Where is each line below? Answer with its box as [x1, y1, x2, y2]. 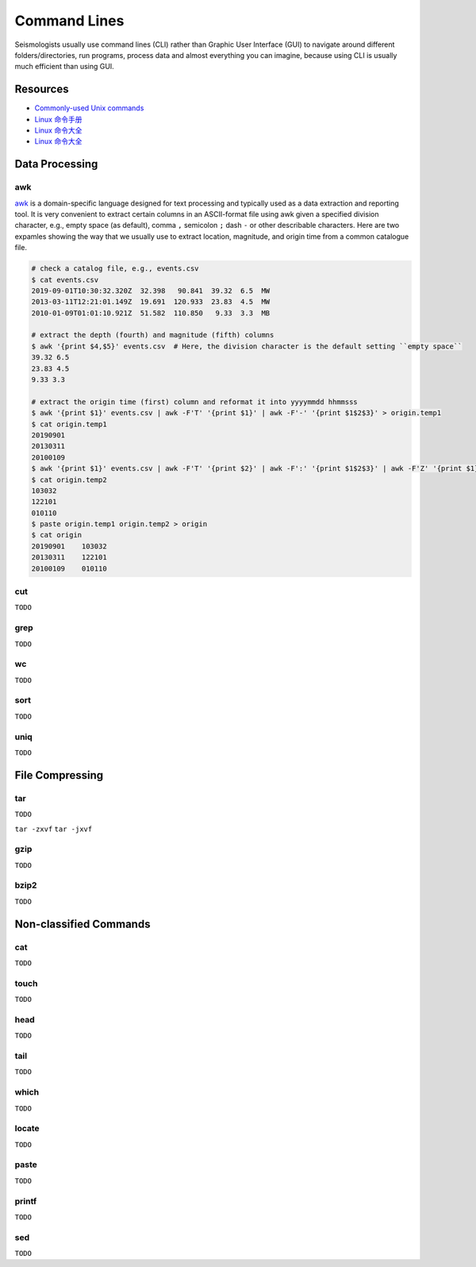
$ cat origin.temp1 [31, 419, 107, 429]
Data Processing [14, 157, 98, 171]
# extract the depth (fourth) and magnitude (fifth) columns [31, 330, 274, 340]
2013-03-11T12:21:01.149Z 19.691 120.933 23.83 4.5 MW [31, 298, 271, 306]
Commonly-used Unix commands [34, 103, 144, 113]
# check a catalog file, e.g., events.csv [31, 264, 199, 273]
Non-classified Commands [14, 917, 151, 930]
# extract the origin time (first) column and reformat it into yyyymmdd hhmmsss [31, 397, 359, 406]
